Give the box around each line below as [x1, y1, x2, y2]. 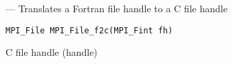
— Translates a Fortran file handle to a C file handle [5, 1, 228, 15]
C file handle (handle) [5, 45, 98, 59]
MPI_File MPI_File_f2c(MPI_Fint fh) [5, 25, 173, 35]
